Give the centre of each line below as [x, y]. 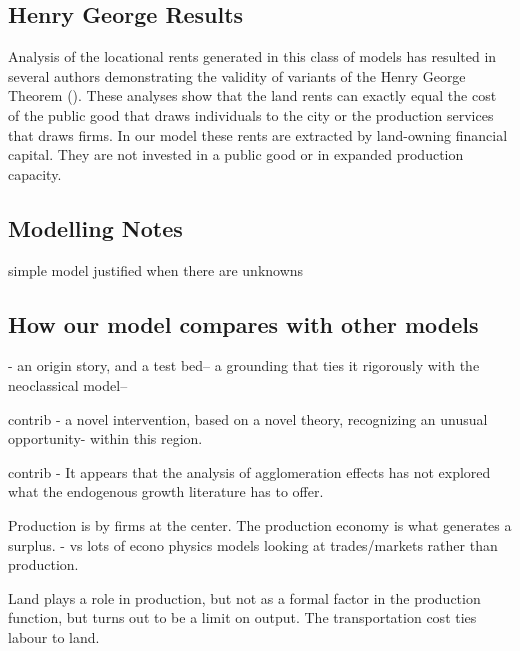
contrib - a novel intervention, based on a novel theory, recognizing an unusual [248, 418]
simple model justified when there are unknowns [156, 269]
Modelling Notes [95, 227]
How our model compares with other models [243, 323]
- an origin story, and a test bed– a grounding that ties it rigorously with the [244, 365]
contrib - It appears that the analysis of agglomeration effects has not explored [249, 471]
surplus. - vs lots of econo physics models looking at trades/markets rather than [253, 544]
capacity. [35, 173]
